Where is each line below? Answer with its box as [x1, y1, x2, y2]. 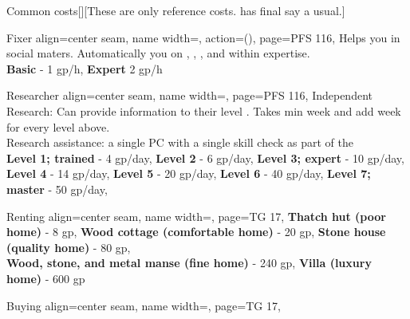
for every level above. [6, 118, 110, 135]
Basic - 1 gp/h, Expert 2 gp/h [6, 60, 163, 77]
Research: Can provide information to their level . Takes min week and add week [6, 102, 401, 119]
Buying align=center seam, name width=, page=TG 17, [6, 297, 281, 313]
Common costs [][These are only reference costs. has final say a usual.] [6, 2, 345, 18]
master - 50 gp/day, [6, 180, 108, 197]
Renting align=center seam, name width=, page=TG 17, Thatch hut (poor [6, 207, 386, 224]
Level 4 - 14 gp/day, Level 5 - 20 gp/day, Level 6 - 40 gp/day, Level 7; [6, 165, 371, 182]
